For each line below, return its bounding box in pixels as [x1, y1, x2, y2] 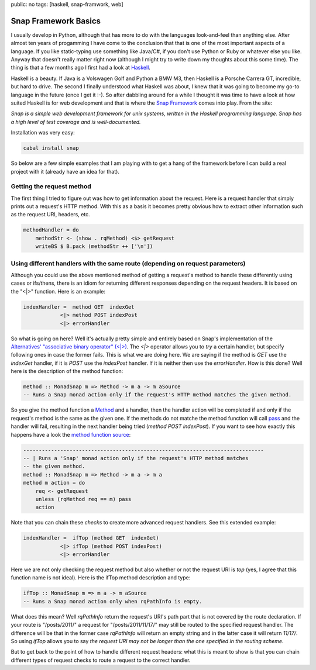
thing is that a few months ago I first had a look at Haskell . [11, 64, 150, 71]
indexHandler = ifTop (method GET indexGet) [23, 535, 159, 541]
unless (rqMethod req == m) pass [35, 496, 132, 502]
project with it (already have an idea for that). [11, 168, 120, 175]
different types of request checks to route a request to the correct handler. [11, 657, 191, 664]
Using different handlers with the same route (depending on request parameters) [11, 259, 246, 267]
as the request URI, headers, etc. [11, 211, 90, 218]
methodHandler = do [23, 227, 79, 233]
